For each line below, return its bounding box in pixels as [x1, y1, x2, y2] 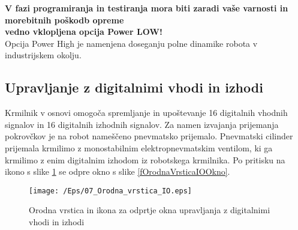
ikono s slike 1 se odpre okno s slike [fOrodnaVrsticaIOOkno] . [5, 165, 230, 178]
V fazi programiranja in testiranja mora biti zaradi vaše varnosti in [5, 2, 288, 14]
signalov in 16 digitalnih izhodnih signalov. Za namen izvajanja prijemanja [5, 118, 279, 130]
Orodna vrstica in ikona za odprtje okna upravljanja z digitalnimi [29, 204, 270, 216]
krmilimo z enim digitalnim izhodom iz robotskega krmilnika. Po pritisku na [5, 153, 285, 166]
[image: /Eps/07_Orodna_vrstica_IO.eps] [29, 186, 192, 195]
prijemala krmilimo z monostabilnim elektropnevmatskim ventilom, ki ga [5, 141, 273, 154]
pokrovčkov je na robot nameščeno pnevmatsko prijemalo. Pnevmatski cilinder [5, 130, 293, 142]
